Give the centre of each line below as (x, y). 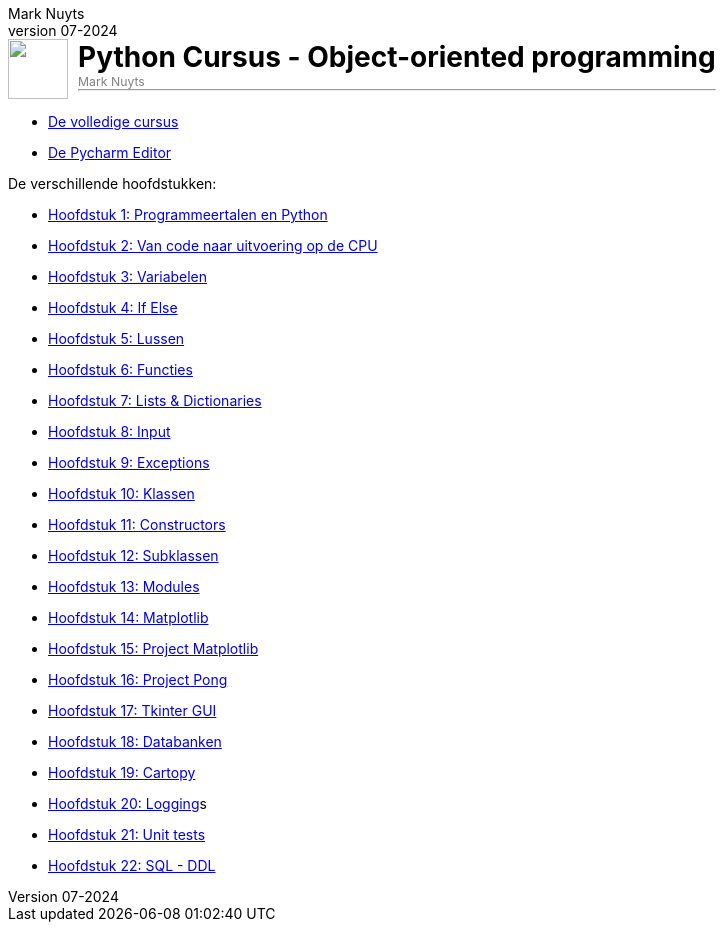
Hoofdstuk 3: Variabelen (128, 276)
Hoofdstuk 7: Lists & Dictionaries (155, 400)
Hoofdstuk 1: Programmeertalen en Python (188, 214)
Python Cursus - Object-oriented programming (397, 57)
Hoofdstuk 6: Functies (120, 369)
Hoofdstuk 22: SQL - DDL (132, 865)
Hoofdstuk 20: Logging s (127, 803)
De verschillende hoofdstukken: (112, 183)
